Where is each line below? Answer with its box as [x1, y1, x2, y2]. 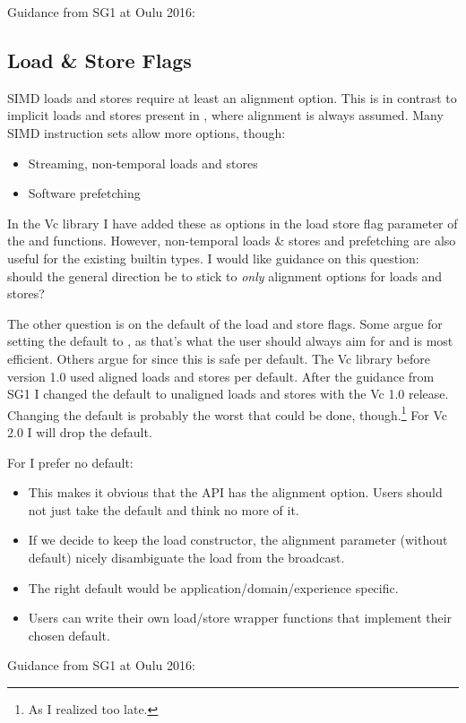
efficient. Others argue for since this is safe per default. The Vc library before [7, 349, 430, 367]
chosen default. [28, 625, 110, 644]
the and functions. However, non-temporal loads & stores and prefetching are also [7, 231, 456, 250]
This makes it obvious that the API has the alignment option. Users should [28, 483, 443, 502]
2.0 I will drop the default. [7, 422, 152, 441]
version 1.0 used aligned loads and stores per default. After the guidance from [7, 366, 435, 385]
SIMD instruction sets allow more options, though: [7, 123, 286, 142]
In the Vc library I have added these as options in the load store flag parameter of [7, 213, 458, 232]
